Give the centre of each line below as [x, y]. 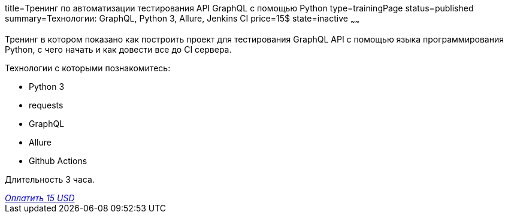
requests [46, 105]
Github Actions [58, 161]
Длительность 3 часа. [50, 179]
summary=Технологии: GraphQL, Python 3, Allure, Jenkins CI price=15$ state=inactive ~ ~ [182, 19]
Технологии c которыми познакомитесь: [88, 68]
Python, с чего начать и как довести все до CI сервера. [118, 49]
